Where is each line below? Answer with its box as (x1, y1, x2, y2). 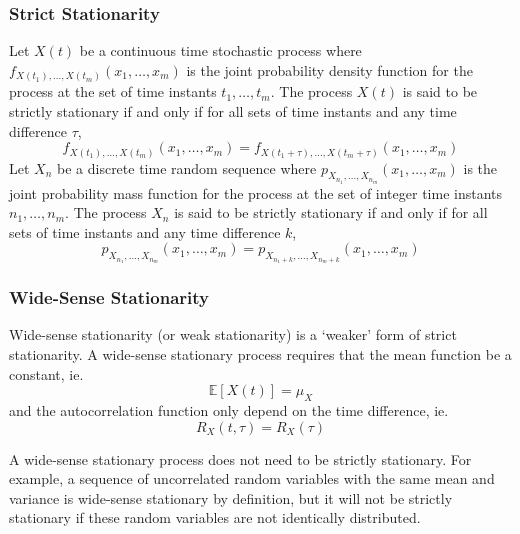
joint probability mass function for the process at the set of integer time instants (9, 182, 503, 203)
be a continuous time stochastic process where (79, 40, 362, 61)
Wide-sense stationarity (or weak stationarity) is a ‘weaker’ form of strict (9, 324, 457, 345)
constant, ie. (9, 363, 84, 384)
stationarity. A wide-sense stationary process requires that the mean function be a (9, 344, 512, 365)
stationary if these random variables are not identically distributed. (9, 507, 421, 528)
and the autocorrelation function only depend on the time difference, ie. (9, 400, 449, 421)
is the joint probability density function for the (186, 59, 473, 80)
